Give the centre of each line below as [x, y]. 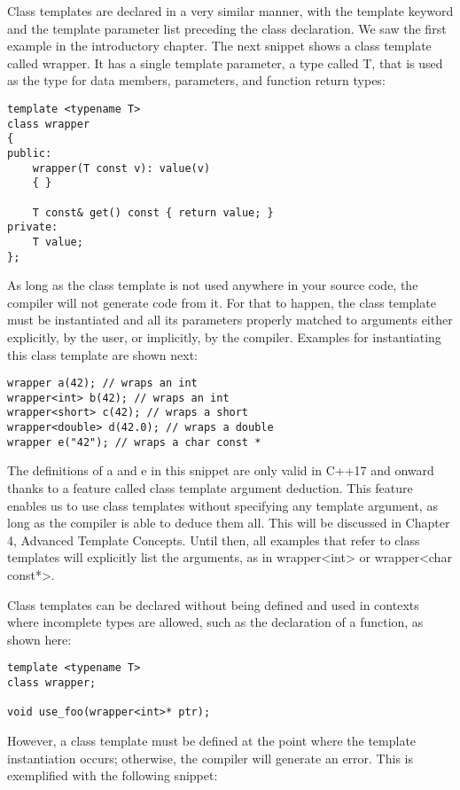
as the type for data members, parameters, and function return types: [196, 80]
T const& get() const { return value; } [153, 212]
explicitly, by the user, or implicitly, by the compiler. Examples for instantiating [224, 336]
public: [30, 153]
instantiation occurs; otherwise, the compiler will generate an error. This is [210, 758]
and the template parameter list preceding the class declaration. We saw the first [227, 28]
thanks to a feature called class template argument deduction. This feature [210, 488]
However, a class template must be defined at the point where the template [212, 740]
